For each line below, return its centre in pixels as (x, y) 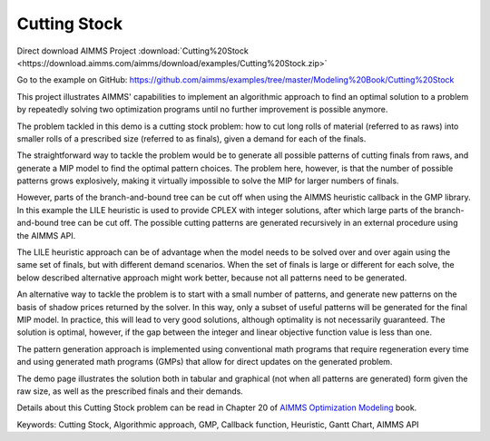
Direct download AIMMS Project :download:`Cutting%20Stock (132, 51)
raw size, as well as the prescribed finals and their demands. (130, 391)
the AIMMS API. (46, 235)
